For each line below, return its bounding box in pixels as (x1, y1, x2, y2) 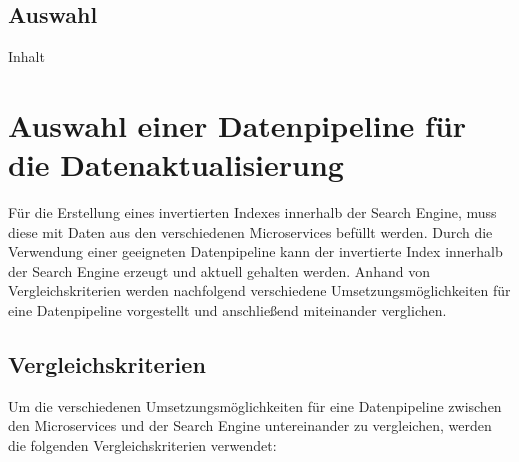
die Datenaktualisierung (8, 144, 344, 185)
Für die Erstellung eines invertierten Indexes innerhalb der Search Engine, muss (8, 202, 497, 223)
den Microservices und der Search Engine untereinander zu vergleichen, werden (8, 415, 492, 436)
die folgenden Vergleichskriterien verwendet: (8, 435, 277, 456)
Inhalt (8, 46, 45, 67)
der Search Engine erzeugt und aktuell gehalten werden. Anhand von (8, 260, 430, 281)
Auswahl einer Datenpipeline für (8, 104, 467, 145)
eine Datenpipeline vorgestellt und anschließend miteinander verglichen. (8, 300, 447, 321)
